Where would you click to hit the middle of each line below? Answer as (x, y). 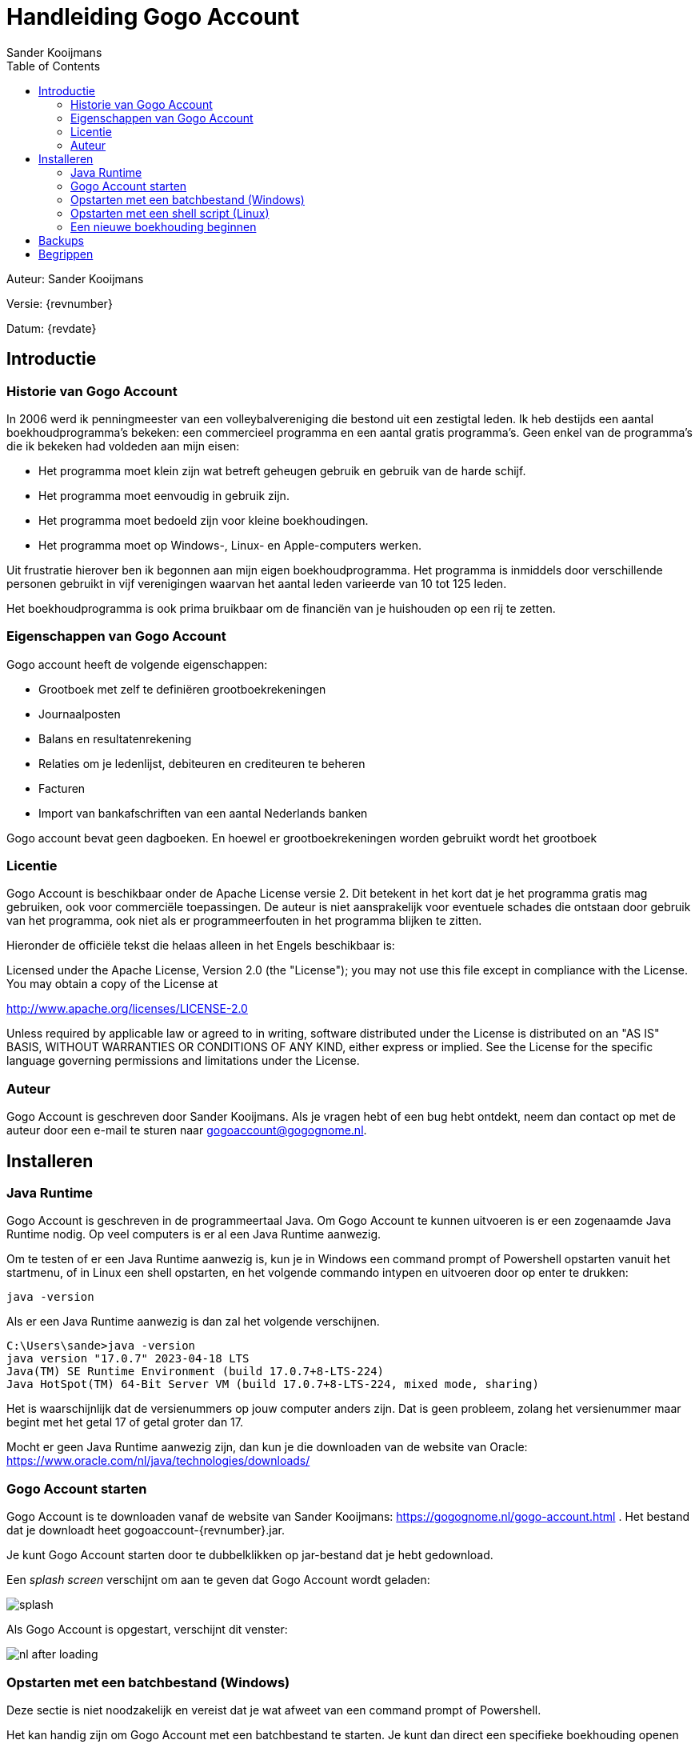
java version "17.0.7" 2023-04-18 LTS (128, 1359)
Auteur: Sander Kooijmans (75, 278)
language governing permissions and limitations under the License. (183, 1061)
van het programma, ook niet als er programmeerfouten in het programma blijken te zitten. (244, 921)
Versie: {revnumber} (60, 303)
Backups (61, 240)
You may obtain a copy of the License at (112, 984)
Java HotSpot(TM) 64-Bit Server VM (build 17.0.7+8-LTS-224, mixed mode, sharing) (273, 1384)
